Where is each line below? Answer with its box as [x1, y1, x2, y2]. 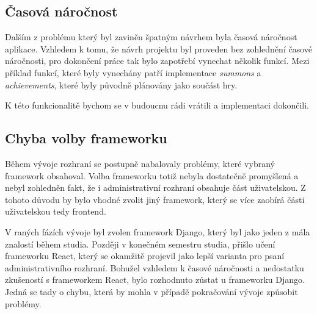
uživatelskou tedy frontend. [5, 205, 106, 218]
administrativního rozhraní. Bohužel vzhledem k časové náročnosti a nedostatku [5, 261, 304, 274]
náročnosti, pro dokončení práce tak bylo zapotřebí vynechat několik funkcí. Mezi [5, 54, 310, 67]
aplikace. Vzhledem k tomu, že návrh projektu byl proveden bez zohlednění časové [5, 42, 313, 55]
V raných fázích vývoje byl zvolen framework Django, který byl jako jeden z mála [5, 225, 310, 238]
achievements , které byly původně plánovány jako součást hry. [5, 78, 238, 91]
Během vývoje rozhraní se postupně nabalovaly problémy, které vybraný [5, 157, 275, 169]
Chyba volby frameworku [5, 129, 167, 148]
